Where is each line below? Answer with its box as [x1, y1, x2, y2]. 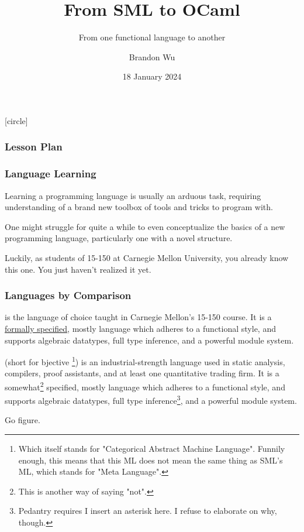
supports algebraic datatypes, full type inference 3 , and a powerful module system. [5, 393, 297, 406]
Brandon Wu [129, 50, 175, 63]
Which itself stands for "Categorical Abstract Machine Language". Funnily [18, 442, 285, 455]
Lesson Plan [5, 139, 63, 154]
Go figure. [5, 414, 40, 426]
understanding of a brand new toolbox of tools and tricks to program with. [5, 201, 273, 213]
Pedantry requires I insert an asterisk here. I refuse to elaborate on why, [18, 504, 277, 517]
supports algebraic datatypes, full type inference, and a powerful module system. [5, 334, 294, 346]
